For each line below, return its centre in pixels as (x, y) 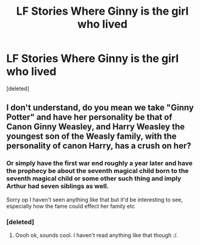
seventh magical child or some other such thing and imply (94, 178)
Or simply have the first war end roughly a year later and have (100, 163)
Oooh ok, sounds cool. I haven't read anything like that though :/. (96, 235)
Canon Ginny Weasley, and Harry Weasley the (95, 127)
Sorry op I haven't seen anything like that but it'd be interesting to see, (95, 199)
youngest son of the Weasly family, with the (91, 137)
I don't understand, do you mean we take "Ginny (100, 108)
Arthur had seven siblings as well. (58, 186)
